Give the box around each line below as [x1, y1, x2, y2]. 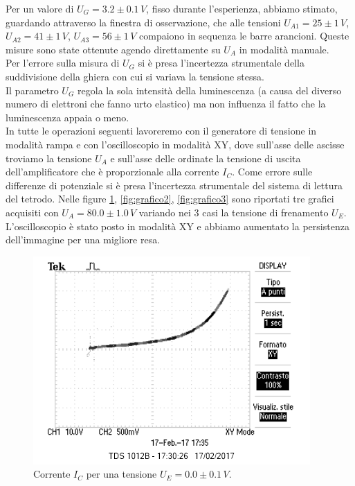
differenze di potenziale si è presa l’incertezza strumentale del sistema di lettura [6, 177, 343, 192]
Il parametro [6, 83, 59, 97]
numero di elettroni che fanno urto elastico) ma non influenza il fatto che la [6, 96, 326, 111]
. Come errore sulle [232, 164, 313, 179]
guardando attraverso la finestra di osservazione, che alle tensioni [6, 15, 281, 29]
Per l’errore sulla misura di [6, 55, 120, 70]
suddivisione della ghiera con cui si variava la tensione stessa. [6, 69, 264, 83]
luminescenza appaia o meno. [6, 110, 129, 124]
